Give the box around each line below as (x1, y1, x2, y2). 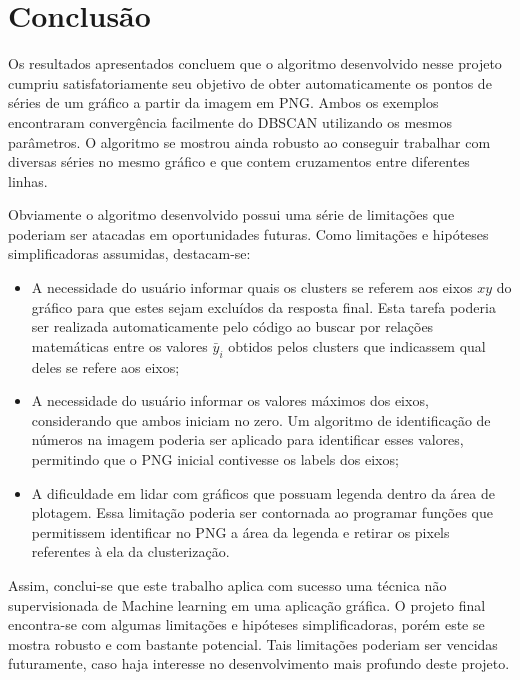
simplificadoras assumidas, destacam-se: (8, 243, 251, 264)
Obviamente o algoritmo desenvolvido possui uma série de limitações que (8, 204, 455, 225)
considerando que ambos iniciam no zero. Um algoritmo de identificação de (31, 409, 491, 430)
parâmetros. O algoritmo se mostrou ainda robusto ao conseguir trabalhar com (8, 131, 491, 152)
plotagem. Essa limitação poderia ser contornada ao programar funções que (31, 502, 493, 523)
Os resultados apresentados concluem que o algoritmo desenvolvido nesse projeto (8, 53, 502, 74)
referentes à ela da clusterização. (31, 541, 230, 562)
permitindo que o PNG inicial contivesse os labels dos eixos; (31, 449, 399, 470)
